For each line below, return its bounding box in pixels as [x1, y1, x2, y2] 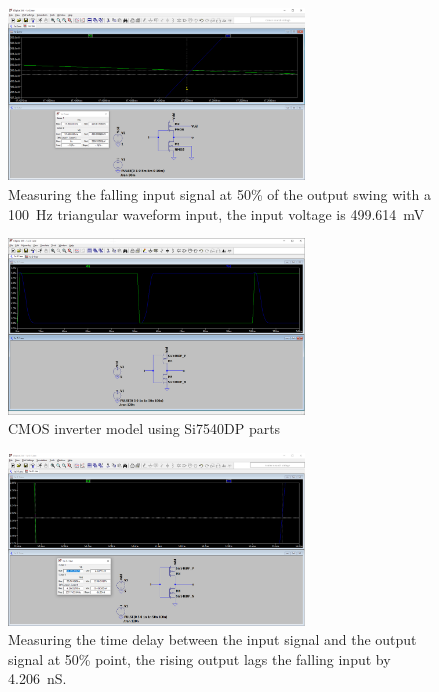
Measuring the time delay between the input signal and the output [8, 629, 417, 650]
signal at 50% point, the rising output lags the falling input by [8, 648, 391, 669]
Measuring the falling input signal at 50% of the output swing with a [8, 184, 432, 205]
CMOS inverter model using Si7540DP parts [8, 418, 281, 439]
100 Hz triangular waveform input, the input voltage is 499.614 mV [8, 203, 425, 224]
